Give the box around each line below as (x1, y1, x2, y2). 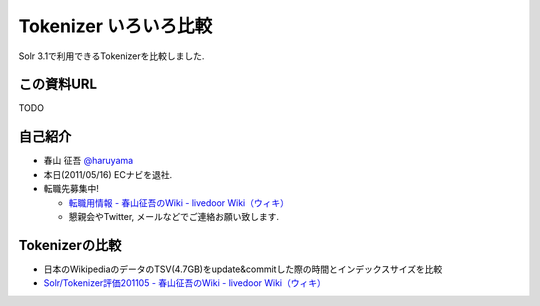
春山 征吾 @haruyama (43, 155, 134, 167)
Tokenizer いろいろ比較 (18, 15, 213, 37)
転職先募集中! (43, 183, 100, 195)
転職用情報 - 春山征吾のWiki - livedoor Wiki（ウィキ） (68, 196, 290, 209)
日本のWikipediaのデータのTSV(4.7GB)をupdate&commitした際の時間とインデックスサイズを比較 (43, 263, 443, 275)
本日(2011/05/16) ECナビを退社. (43, 168, 173, 180)
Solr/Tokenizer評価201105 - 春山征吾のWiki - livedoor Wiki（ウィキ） (43, 277, 327, 289)
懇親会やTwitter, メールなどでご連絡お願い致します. (68, 210, 280, 222)
